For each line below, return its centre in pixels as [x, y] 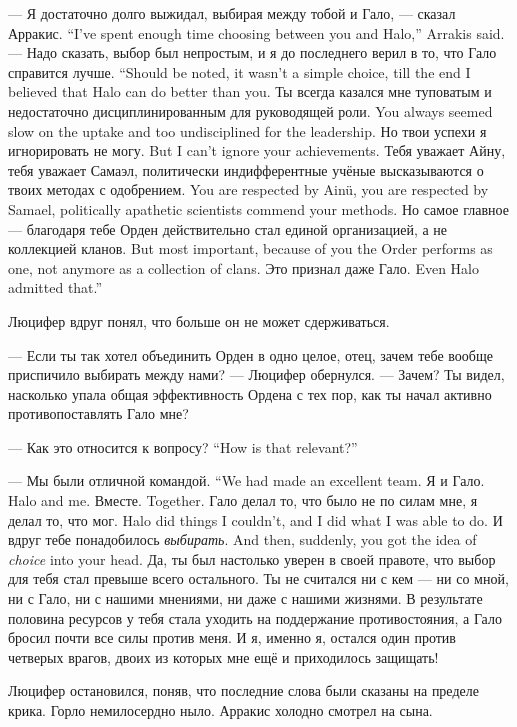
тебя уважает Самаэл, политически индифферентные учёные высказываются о [246, 169]
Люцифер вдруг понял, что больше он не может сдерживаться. [199, 320]
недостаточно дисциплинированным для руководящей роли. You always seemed [250, 110]
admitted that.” [55, 287]
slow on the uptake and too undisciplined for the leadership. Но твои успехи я [247, 130]
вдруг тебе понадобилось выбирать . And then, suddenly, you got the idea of [242, 539]
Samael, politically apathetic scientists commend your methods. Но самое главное [258, 208]
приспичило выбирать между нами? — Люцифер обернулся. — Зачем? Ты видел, [256, 374]
